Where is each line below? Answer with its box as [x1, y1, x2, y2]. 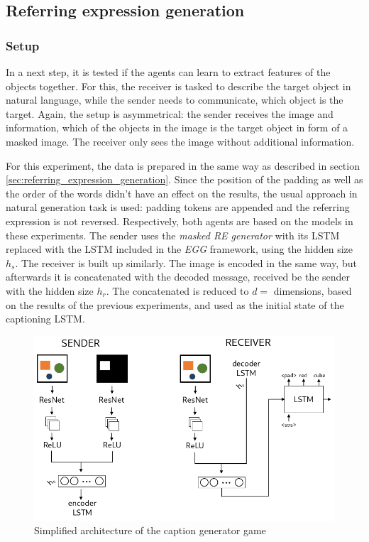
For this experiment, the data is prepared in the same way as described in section [6, 158, 360, 173]
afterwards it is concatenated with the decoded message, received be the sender [6, 269, 351, 284]
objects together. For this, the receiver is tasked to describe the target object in [6, 78, 351, 93]
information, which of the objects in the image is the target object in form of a [6, 120, 348, 135]
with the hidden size [6, 283, 94, 298]
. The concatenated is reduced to [106, 283, 249, 298]
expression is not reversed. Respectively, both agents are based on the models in [6, 213, 353, 228]
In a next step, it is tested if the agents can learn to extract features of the [6, 65, 331, 79]
